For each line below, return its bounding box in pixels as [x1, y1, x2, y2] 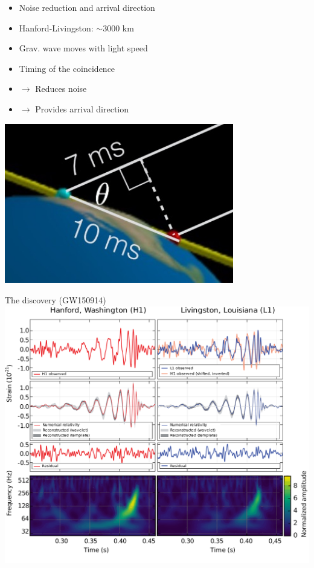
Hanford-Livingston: [19, 21, 94, 34]
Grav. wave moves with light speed [19, 42, 148, 54]
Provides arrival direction [35, 102, 129, 115]
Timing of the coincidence [19, 62, 115, 74]
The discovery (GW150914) [5, 294, 106, 306]
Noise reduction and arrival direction [19, 1, 155, 13]
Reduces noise [35, 82, 87, 95]
